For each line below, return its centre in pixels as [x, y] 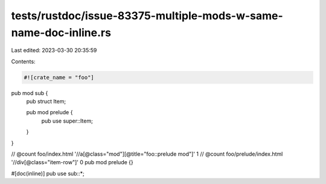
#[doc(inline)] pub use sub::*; [48, 173]
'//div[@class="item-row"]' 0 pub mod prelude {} [72, 162]
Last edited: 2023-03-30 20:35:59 [54, 51]
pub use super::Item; [67, 121]
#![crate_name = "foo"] [59, 77]
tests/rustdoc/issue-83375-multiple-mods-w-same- [147, 16]
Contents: [23, 61]
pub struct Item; [46, 102]
